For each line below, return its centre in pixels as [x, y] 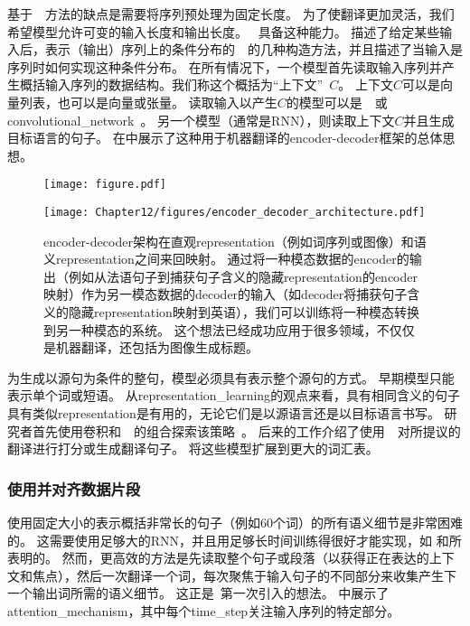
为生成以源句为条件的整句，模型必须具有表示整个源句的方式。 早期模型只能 [231, 377]
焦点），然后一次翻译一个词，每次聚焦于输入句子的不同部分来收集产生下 [244, 575]
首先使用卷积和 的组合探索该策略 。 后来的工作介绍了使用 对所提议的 [246, 430]
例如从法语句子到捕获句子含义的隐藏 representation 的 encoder [243, 276]
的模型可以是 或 [337, 102]
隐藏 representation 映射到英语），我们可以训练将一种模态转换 [244, 312]
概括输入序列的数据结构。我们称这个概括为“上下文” [171, 84]
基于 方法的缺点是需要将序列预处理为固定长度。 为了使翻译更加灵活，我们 [231, 14]
